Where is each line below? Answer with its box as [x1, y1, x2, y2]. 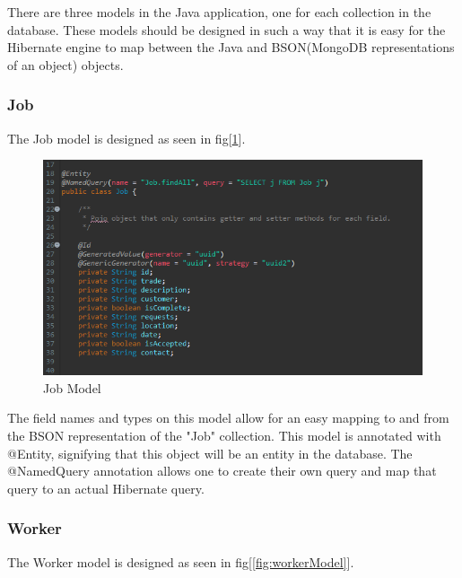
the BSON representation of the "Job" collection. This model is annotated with [7, 425, 441, 444]
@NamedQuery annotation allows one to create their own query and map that [7, 461, 437, 480]
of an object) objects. [7, 55, 124, 74]
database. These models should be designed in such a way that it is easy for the [7, 20, 446, 39]
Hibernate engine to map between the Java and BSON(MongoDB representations [7, 38, 455, 57]
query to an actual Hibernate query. [7, 478, 205, 497]
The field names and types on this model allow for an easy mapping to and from [7, 408, 449, 427]
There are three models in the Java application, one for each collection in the [7, 3, 431, 21]
